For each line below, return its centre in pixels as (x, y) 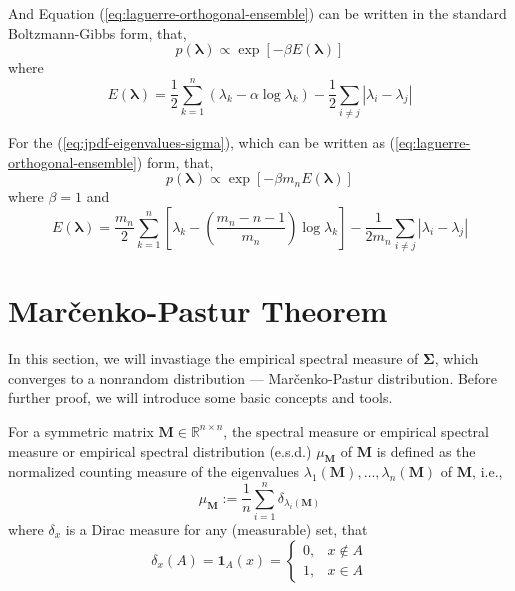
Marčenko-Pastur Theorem (198, 310)
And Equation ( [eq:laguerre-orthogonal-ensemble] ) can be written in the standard (257, 13)
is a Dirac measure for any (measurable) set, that (216, 529)
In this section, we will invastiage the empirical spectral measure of (213, 358)
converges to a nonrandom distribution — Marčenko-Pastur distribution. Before (253, 377)
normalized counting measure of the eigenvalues (154, 471)
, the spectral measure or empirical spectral (356, 430)
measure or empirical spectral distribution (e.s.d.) (160, 450)
